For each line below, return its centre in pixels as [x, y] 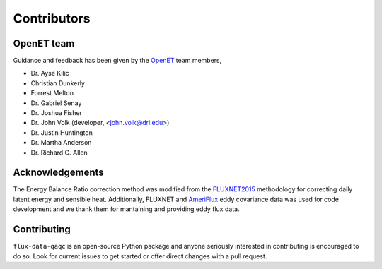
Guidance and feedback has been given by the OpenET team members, [117, 61]
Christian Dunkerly [58, 83]
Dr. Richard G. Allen [59, 153]
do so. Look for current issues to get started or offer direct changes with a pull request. [140, 256]
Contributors [52, 18]
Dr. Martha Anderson [61, 143]
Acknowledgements [58, 173]
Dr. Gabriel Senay [56, 103]
